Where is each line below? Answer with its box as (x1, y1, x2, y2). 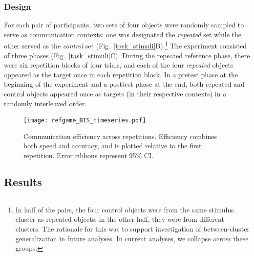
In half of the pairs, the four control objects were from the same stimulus (15, 204, 234, 214)
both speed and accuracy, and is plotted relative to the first (23, 140, 202, 151)
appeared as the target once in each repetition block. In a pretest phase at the (4, 69, 238, 79)
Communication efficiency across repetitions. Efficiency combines (23, 131, 217, 141)
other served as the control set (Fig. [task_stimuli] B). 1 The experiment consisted (4, 39, 247, 51)
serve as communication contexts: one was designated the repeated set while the (4, 29, 242, 39)
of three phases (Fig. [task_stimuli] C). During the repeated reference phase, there (4, 50, 250, 60)
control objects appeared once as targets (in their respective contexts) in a (4, 89, 227, 99)
